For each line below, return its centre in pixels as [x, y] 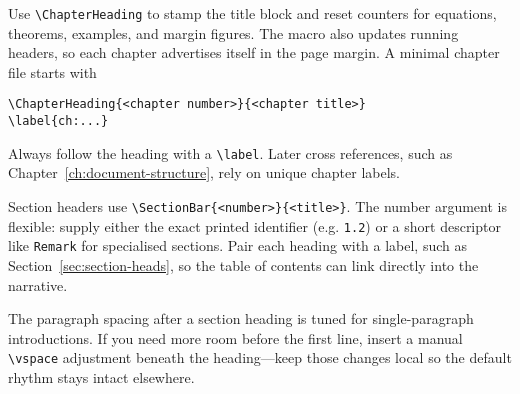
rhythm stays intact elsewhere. [101, 377]
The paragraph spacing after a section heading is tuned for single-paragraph [241, 318]
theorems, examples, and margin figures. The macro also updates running [233, 32]
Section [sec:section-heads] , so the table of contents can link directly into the [243, 264]
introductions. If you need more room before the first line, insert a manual [235, 337]
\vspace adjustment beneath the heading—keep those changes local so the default [260, 357]
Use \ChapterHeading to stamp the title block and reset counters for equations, [252, 13]
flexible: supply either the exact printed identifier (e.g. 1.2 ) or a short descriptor [254, 225]
